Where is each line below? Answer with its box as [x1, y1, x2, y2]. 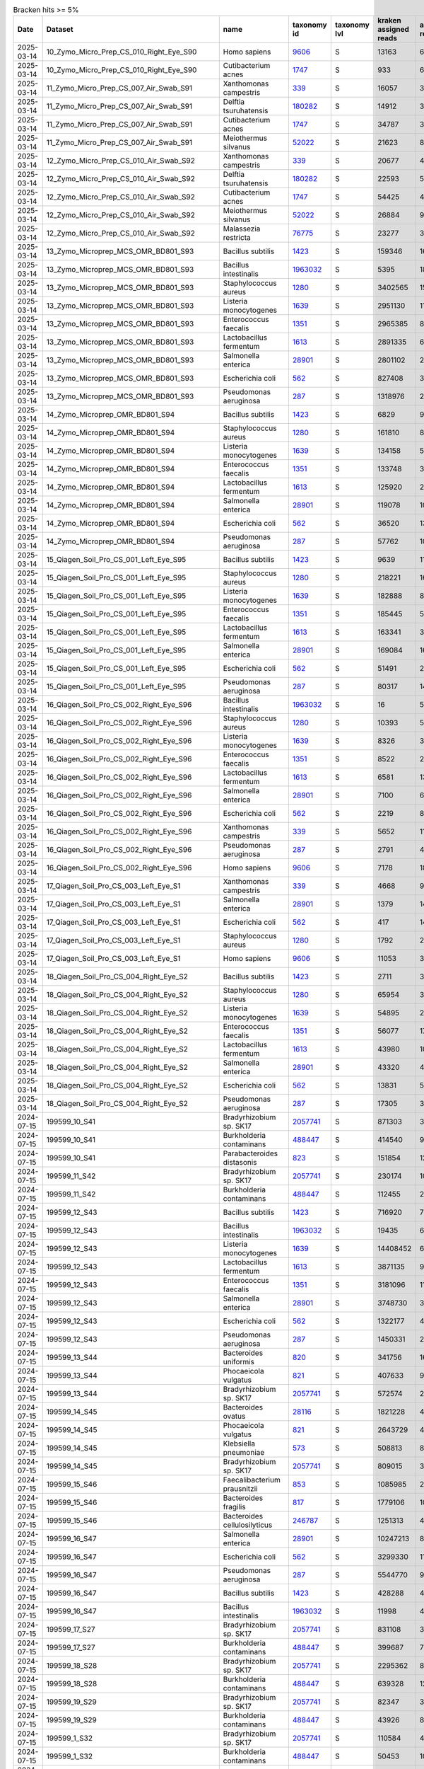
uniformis [223, 1357, 254, 1367]
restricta [223, 233, 251, 243]
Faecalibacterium [223, 1475, 281, 1485]
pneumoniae [223, 1448, 265, 1458]
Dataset [46, 25, 73, 35]
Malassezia [223, 224, 261, 234]
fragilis [223, 1502, 247, 1512]
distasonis [223, 1158, 257, 1168]
